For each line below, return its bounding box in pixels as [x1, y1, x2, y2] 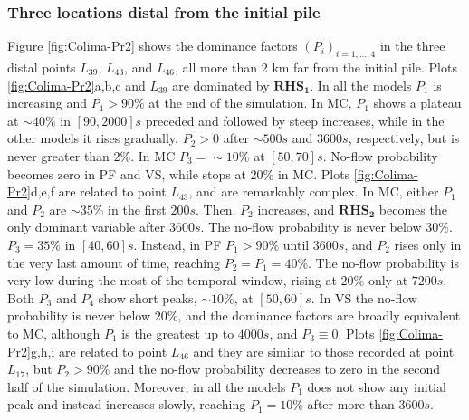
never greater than [7, 146, 110, 165]
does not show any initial [307, 377, 446, 396]
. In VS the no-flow [311, 288, 417, 307]
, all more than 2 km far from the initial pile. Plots [175, 58, 457, 77]
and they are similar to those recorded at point [193, 341, 455, 360]
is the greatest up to [121, 323, 234, 342]
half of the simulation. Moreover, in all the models [7, 377, 286, 396]
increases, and [257, 199, 335, 218]
